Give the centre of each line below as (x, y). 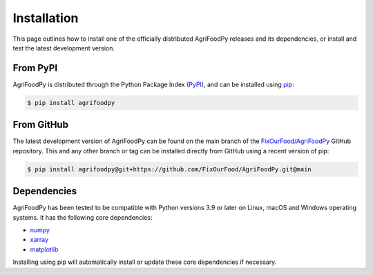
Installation (46, 18)
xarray (39, 240)
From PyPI (35, 68)
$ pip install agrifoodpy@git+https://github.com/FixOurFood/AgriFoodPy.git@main (170, 169)
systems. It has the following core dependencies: (83, 217)
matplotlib (44, 249)
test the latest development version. (64, 48)
